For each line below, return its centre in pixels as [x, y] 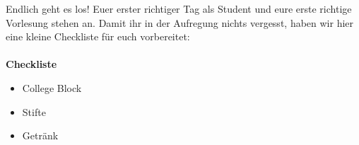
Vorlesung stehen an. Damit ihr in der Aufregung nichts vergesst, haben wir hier [180, 22]
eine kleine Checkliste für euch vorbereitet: [98, 36]
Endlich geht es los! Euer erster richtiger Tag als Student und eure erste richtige [179, 8]
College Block [52, 87]
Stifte [34, 111]
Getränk [40, 135]
